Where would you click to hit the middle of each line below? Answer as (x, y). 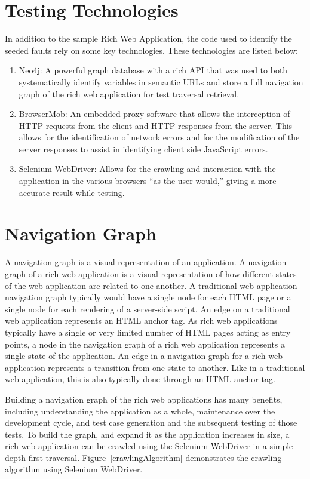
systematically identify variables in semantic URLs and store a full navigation (161, 82)
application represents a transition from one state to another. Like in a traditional (155, 367)
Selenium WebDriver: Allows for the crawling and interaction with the (147, 169)
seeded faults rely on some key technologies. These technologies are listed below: (151, 50)
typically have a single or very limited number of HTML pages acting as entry (148, 332)
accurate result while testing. (72, 192)
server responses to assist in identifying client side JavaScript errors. (143, 148)
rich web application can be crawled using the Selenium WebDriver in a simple (149, 446)
